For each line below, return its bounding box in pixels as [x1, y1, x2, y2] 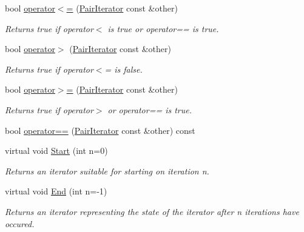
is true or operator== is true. [107, 22, 219, 35]
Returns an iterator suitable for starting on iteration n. [5, 164, 209, 177]
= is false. [104, 62, 143, 75]
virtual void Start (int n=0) [5, 144, 108, 157]
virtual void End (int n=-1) [5, 185, 107, 197]
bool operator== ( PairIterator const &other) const [5, 124, 195, 136]
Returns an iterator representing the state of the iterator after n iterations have [5, 205, 299, 217]
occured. [5, 217, 35, 230]
